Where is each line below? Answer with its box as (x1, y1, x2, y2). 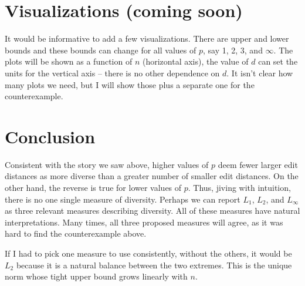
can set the (258, 55, 298, 68)
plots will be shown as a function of (5, 55, 133, 68)
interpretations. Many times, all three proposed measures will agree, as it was (5, 216, 283, 228)
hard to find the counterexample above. (5, 227, 147, 240)
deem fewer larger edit (218, 158, 298, 170)
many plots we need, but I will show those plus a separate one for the (5, 78, 255, 90)
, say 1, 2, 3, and (202, 43, 263, 56)
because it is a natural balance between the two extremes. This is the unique (16, 258, 292, 271)
